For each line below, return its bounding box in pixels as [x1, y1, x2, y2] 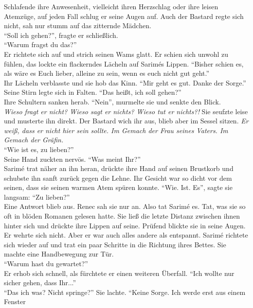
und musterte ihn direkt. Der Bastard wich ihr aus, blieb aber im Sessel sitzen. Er [4, 116, 249, 126]
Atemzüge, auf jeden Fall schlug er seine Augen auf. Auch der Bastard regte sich [4, 11, 244, 21]
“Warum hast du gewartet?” [4, 258, 88, 269]
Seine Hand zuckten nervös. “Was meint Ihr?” [4, 154, 141, 164]
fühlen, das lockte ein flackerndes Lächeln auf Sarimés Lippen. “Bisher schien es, [4, 58, 244, 68]
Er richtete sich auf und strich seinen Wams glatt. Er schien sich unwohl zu [4, 49, 229, 59]
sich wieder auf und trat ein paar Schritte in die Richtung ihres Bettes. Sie [4, 239, 226, 249]
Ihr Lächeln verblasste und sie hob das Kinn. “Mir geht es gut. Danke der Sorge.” [4, 77, 246, 87]
